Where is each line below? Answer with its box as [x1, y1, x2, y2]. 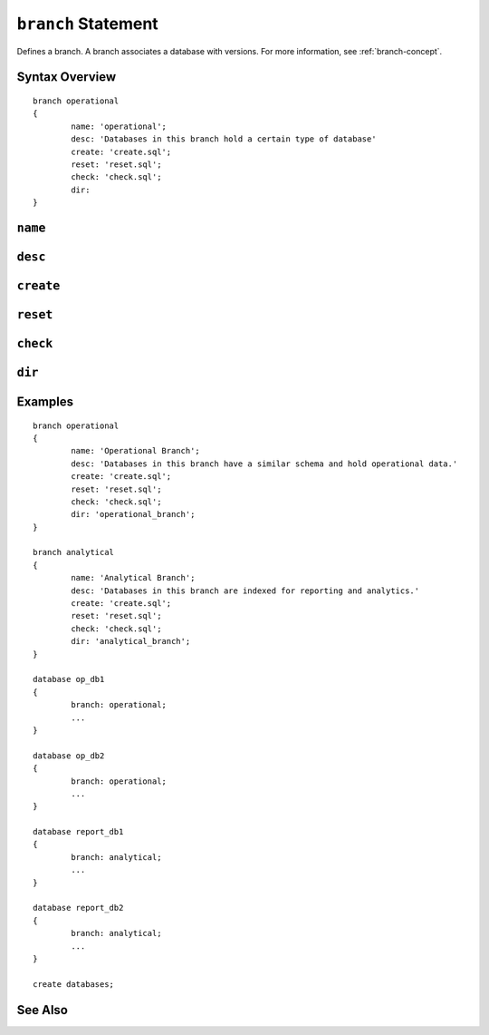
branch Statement [16, 14, 158, 34]
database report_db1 [33, 826, 124, 837]
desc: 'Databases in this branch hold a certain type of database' [71, 134, 377, 144]
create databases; [33, 979, 115, 989]
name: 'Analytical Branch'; [71, 572, 196, 583]
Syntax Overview [16, 69, 117, 85]
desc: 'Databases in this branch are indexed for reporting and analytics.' [71, 585, 420, 596]
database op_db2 [33, 750, 105, 761]
